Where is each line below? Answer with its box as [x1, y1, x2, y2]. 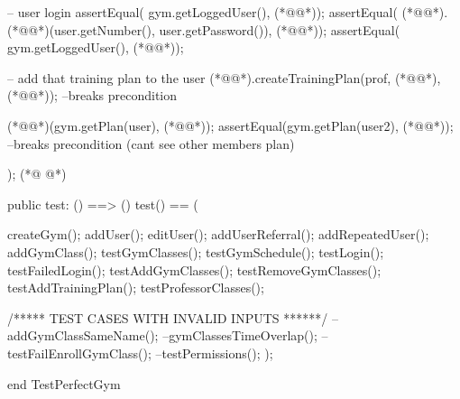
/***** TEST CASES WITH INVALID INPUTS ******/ [7, 308, 328, 327]
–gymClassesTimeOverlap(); [162, 326, 317, 345]
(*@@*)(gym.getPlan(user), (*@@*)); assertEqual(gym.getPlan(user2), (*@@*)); [7, 116, 454, 135]
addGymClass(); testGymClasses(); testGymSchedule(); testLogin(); [7, 242, 384, 261]
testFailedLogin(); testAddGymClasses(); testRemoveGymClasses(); [7, 260, 382, 279]
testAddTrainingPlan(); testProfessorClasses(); [7, 278, 264, 297]
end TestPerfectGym [7, 374, 121, 393]
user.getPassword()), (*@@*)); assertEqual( [159, 20, 400, 39]
